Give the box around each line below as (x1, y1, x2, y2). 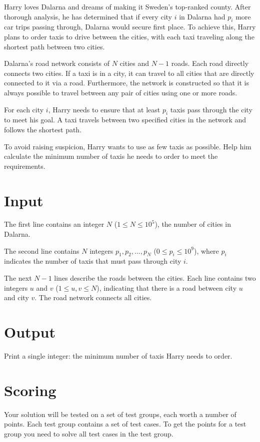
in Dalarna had (179, 11, 225, 21)
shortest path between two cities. (4, 41, 105, 51)
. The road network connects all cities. (34, 292, 152, 303)
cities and (119, 58, 149, 68)
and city (4, 292, 29, 303)
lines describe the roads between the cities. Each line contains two (54, 273, 256, 283)
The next (4, 273, 32, 283)
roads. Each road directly (171, 58, 249, 68)
